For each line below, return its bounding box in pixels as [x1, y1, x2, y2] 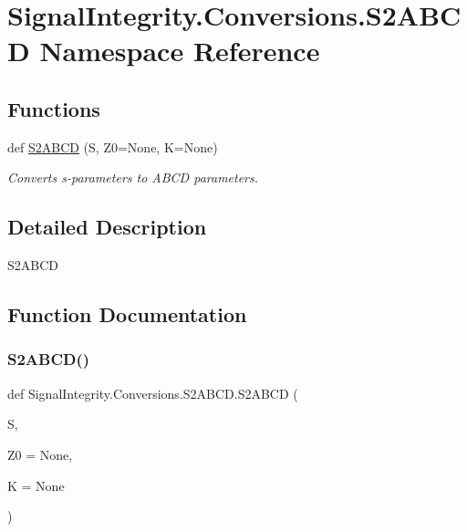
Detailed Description [7, 213, 207, 241]
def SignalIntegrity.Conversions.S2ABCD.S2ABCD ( [7, 383, 298, 402]
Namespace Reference [39, 32, 320, 69]
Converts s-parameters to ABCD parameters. [7, 168, 259, 187]
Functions [7, 94, 100, 122]
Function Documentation [7, 300, 247, 329]
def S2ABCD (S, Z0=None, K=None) [7, 137, 218, 156]
